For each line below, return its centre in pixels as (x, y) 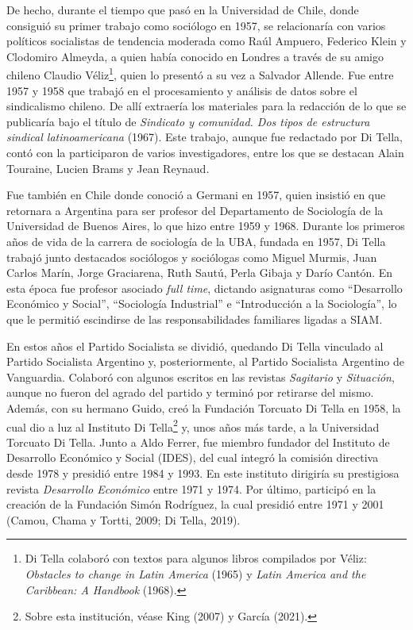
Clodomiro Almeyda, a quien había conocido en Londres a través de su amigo (195, 56)
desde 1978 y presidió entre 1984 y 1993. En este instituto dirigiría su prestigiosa (203, 472)
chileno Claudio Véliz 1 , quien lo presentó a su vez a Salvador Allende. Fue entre (200, 74)
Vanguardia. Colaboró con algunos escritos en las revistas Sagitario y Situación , (201, 376)
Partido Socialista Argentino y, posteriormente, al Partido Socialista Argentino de (206, 361)
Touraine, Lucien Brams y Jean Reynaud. (108, 168)
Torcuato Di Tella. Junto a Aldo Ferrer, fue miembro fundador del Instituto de (198, 442)
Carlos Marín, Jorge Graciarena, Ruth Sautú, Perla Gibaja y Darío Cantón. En (200, 273)
